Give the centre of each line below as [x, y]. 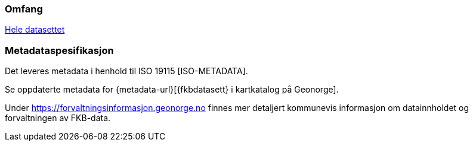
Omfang [24, 9]
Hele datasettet [35, 30]
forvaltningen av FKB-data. [58, 118]
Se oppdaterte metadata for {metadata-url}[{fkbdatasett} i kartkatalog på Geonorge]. [172, 90]
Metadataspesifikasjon [59, 50]
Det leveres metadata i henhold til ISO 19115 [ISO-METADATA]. [126, 71]
